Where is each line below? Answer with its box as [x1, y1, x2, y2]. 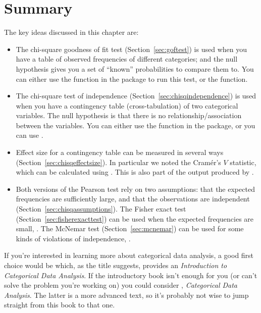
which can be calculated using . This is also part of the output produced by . [16, 167, 254, 177]
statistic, [230, 156, 256, 167]
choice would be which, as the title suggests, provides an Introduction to [4, 260, 227, 270]
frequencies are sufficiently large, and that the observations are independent [16, 193, 250, 204]
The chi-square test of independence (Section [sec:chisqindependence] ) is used [16, 90, 256, 101]
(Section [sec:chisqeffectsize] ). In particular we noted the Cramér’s [16, 156, 221, 167]
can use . [16, 130, 43, 140]
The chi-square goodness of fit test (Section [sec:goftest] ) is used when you [16, 43, 247, 54]
